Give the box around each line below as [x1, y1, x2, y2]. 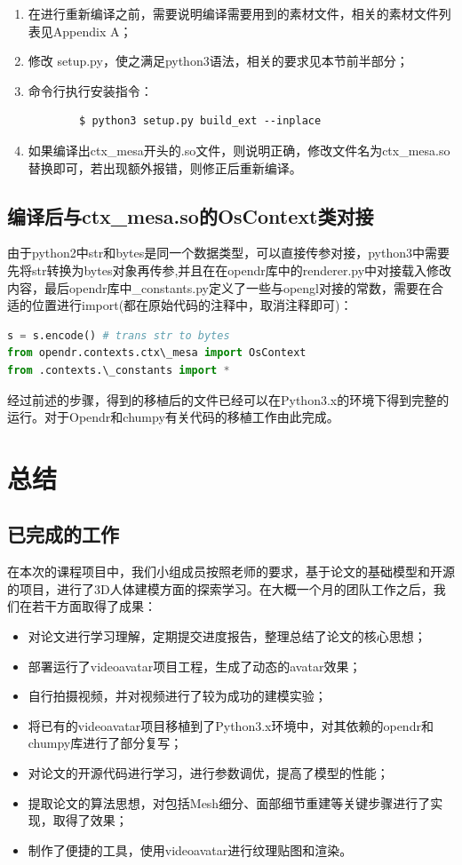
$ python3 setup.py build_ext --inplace [79, 115, 322, 128]
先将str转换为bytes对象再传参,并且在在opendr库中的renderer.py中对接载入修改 [7, 260, 452, 279]
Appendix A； [52, 21, 132, 40]
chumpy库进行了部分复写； [28, 734, 183, 752]
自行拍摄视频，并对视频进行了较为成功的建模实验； [28, 686, 327, 705]
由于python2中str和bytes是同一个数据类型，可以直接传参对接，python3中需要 [7, 243, 450, 262]
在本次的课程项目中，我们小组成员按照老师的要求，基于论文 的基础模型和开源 [7, 562, 455, 581]
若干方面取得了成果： [31, 597, 156, 615]
